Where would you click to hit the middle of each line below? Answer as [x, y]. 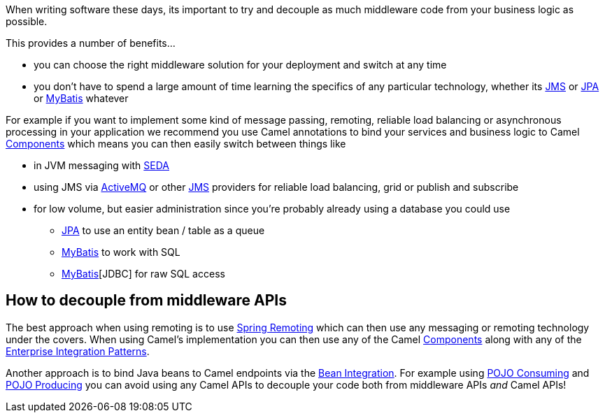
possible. [27, 21]
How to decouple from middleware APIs [147, 301]
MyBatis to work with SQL [121, 252]
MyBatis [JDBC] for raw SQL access [143, 274]
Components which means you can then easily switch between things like [176, 144]
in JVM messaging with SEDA [102, 165]
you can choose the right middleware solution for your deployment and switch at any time [240, 65]
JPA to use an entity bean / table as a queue [163, 230]
